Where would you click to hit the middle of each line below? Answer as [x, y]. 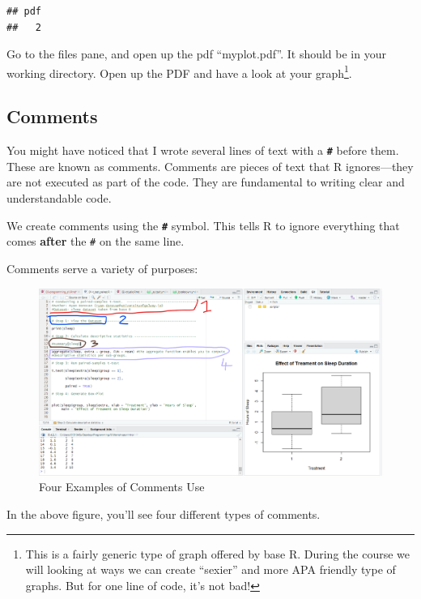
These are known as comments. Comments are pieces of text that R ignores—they [210, 166]
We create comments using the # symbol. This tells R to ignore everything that [203, 225]
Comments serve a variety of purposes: [102, 268]
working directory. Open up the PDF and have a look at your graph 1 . [179, 71]
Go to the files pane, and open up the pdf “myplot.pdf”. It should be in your [196, 54]
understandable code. [59, 198]
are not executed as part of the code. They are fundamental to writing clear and [206, 182]
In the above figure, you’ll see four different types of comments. [164, 514]
